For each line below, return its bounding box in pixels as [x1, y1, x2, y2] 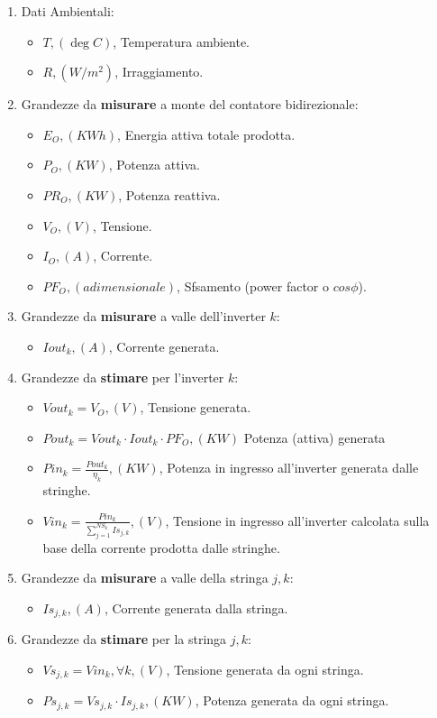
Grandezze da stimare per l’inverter [21, 367, 224, 386]
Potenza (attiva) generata [243, 428, 386, 446]
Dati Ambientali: [21, 2, 114, 20]
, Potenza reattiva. [118, 185, 221, 204]
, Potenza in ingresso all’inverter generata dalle [159, 458, 419, 477]
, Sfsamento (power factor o [177, 276, 330, 295]
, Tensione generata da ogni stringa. [166, 659, 364, 678]
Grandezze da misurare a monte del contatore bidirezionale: [21, 95, 359, 114]
